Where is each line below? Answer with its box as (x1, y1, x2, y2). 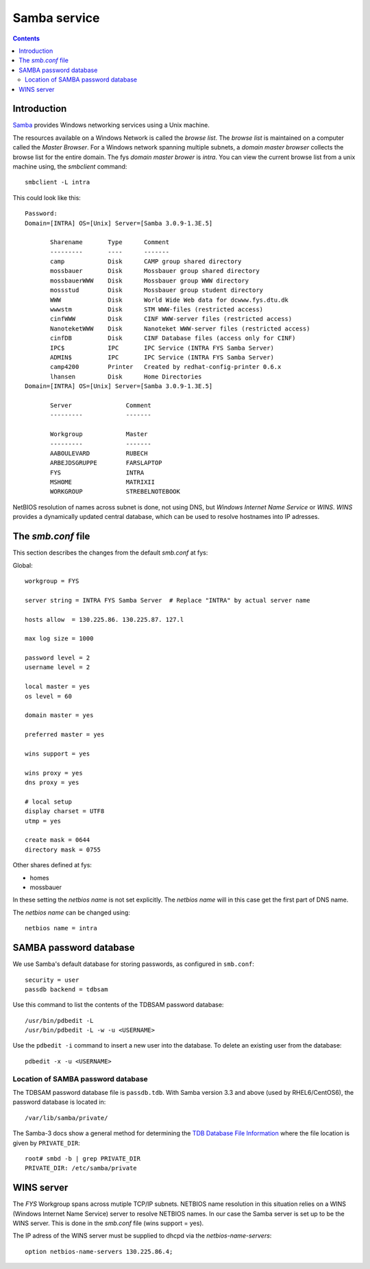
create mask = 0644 (25, 836, 90, 844)
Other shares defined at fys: (12, 861, 92, 869)
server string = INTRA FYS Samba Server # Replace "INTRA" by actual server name (25, 596, 310, 604)
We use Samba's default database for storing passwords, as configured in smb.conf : (12, 960, 255, 968)
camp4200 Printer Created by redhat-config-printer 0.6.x (50, 363, 282, 371)
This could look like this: (12, 193, 82, 202)
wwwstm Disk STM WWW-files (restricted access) (50, 306, 264, 313)
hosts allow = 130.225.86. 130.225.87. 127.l (25, 616, 184, 623)
